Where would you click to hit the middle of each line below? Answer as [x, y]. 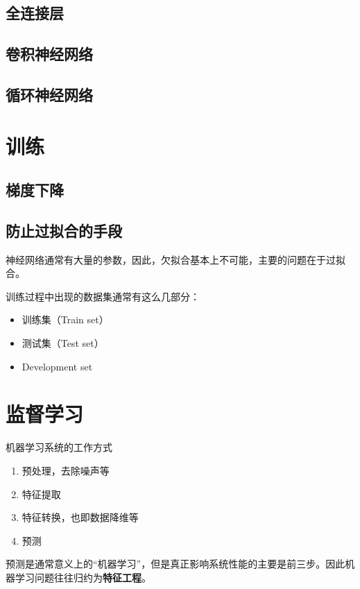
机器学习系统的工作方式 [59, 447]
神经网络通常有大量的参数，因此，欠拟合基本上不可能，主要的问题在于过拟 [175, 259]
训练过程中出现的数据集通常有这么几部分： [103, 296]
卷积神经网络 [49, 54]
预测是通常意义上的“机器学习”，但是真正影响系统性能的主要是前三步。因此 [175, 564]
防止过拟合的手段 [64, 230]
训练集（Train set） [65, 319]
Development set [57, 366]
